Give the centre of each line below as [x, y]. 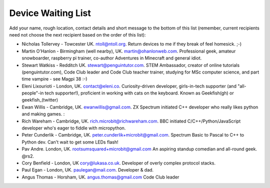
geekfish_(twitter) [40, 100]
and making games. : [43, 114]
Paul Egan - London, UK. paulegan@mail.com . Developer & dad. [88, 170]
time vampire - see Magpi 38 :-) [54, 79]
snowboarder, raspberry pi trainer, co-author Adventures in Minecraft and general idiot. [112, 58]
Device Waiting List [50, 13]
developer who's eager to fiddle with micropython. [74, 128]
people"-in [33, 93]
